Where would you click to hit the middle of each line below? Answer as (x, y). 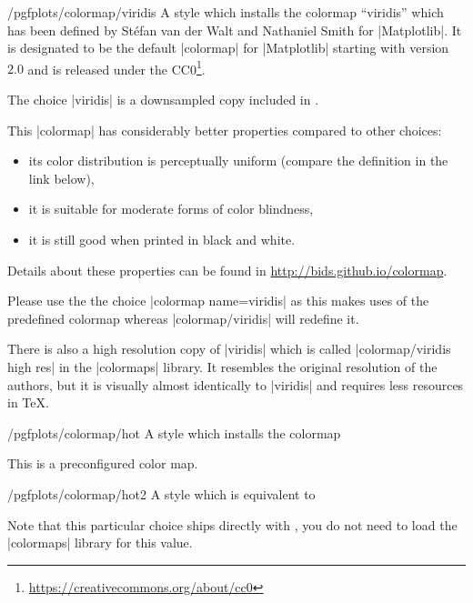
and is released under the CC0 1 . (116, 67)
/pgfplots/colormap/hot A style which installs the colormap (174, 432)
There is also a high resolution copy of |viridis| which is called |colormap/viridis (229, 349)
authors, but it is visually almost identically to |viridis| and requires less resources (236, 384)
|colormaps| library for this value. (100, 543)
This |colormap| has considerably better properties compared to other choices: (225, 130)
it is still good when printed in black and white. (162, 239)
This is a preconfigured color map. (103, 463)
